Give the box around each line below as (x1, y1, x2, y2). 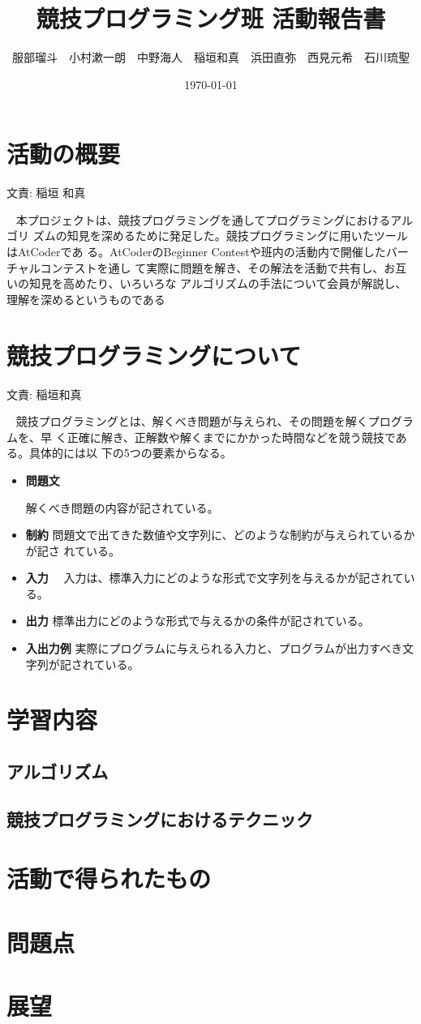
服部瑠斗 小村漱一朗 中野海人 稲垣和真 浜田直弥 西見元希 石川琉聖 (12, 49, 410, 66)
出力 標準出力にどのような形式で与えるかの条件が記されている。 (25, 612, 370, 629)
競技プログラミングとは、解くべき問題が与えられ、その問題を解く (15, 413, 368, 430)
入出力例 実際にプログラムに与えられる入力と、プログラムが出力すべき (25, 640, 403, 657)
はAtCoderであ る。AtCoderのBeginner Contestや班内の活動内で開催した (6, 243, 386, 260)
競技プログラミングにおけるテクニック (6, 806, 313, 831)
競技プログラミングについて (6, 338, 302, 371)
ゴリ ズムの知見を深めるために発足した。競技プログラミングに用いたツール (6, 227, 408, 244)
